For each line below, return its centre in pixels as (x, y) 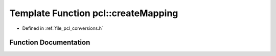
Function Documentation (50, 43)
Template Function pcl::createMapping (94, 13)
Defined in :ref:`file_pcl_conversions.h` (63, 28)
